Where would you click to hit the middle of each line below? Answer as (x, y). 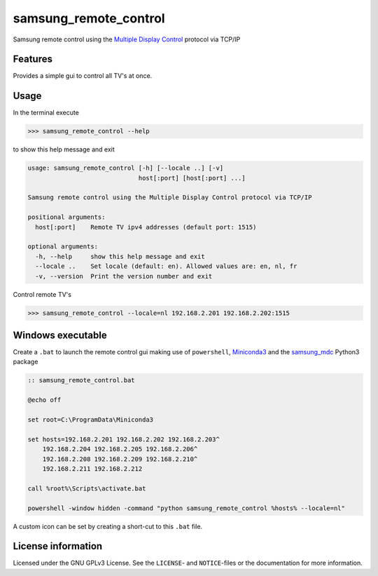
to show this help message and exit (64, 149)
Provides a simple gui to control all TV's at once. (83, 76)
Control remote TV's (42, 294)
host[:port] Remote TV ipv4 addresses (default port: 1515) (146, 227)
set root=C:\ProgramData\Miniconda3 (91, 420)
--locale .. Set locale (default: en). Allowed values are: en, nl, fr (166, 266)
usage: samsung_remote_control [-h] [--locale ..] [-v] (126, 168)
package (26, 362)
